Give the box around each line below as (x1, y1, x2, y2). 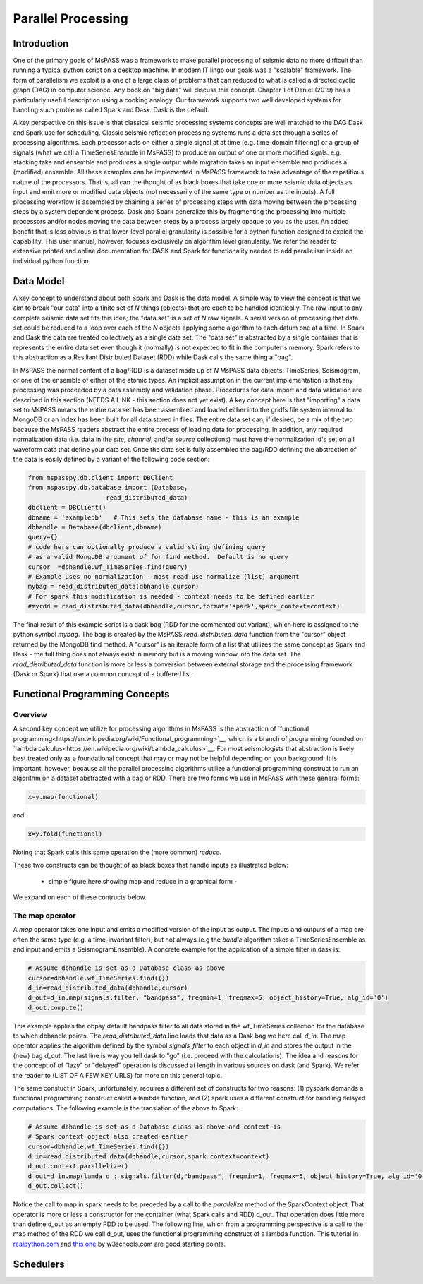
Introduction (13, 37, 69, 49)
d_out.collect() (27, 1182, 85, 1190)
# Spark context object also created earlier (27, 1133, 188, 1141)
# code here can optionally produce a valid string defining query (27, 543, 266, 551)
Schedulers (13, 1258, 65, 1270)
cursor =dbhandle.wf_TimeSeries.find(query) (27, 563, 188, 571)
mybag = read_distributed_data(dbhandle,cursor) (27, 582, 200, 591)
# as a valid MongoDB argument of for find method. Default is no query (27, 553, 288, 561)
